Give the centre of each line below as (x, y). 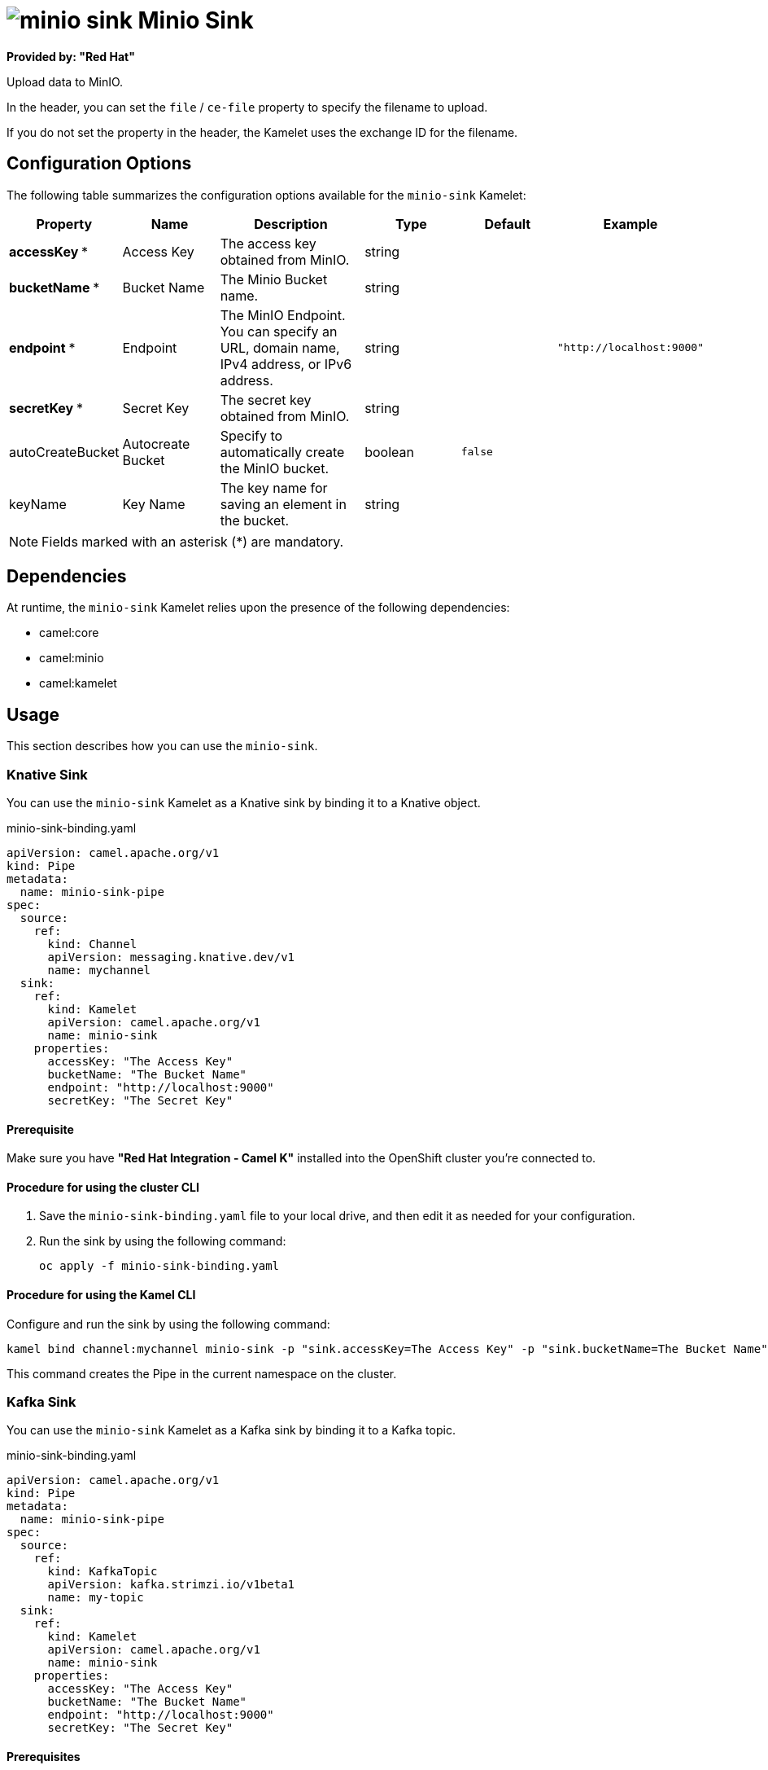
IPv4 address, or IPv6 (286, 364)
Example (631, 224)
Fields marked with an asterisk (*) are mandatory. (193, 541)
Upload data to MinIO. (65, 81)
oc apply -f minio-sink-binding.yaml (159, 1266)
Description (291, 224)
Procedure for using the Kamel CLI (101, 1295)
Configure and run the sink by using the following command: (168, 1324)
